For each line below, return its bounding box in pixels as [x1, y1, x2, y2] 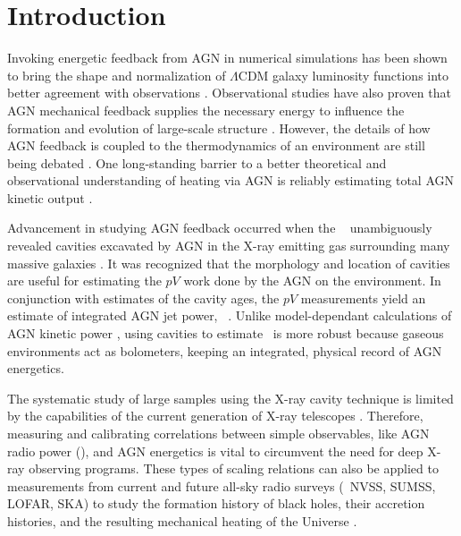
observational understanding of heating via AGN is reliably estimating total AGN [7, 171, 454, 190]
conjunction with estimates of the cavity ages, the [7, 288, 280, 307]
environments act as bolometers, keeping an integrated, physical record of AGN [7, 341, 442, 360]
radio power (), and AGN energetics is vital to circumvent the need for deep [7, 441, 423, 460]
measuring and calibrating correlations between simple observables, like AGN [7, 424, 430, 442]
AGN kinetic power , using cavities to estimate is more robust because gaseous [7, 324, 444, 343]
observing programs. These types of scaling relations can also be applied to [29, 459, 439, 478]
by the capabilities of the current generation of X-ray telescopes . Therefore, [7, 406, 423, 425]
